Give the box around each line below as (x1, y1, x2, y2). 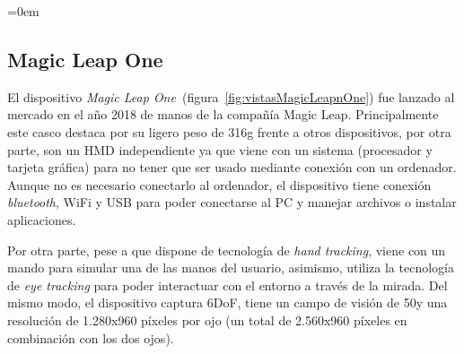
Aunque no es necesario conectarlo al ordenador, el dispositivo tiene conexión (7, 175, 432, 194)
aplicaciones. (7, 210, 76, 229)
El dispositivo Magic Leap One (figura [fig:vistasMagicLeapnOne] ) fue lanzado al (7, 87, 455, 106)
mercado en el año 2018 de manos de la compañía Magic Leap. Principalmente (7, 105, 439, 124)
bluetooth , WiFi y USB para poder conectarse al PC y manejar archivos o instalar (7, 193, 457, 212)
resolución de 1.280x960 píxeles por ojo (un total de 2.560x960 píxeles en (7, 310, 407, 329)
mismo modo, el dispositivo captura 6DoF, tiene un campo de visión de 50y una (7, 293, 448, 312)
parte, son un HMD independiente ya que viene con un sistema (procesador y (7, 140, 433, 159)
